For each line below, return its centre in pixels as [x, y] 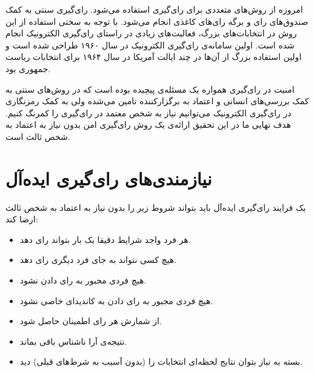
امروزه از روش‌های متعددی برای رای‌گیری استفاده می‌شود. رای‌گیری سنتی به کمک [154, 9]
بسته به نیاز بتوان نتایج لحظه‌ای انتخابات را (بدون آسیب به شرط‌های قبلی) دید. [161, 361]
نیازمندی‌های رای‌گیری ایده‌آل [109, 178]
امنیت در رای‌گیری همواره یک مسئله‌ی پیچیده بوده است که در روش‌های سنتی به [150, 89]
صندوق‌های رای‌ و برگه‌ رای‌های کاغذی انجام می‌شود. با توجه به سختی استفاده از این [157, 21]
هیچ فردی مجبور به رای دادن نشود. [83, 280]
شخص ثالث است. [38, 136]
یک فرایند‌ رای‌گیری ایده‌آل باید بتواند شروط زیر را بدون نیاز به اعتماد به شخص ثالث [156, 207]
